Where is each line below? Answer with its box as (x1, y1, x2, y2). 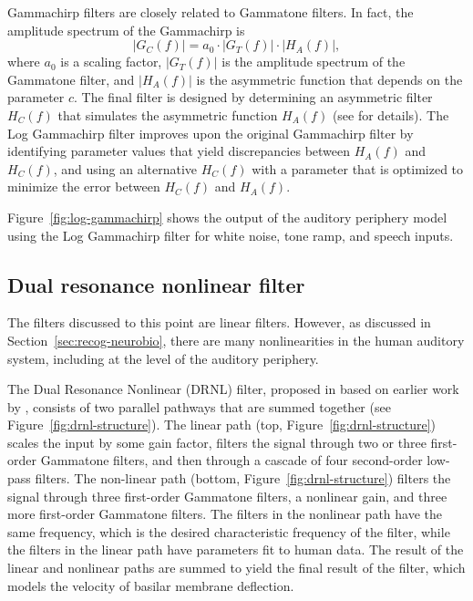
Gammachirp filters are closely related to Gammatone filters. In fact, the (7, 3, 414, 21)
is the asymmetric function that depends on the (196, 69, 463, 88)
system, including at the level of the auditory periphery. (7, 348, 319, 368)
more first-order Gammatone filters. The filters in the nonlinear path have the (7, 504, 442, 523)
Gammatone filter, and (7, 69, 135, 88)
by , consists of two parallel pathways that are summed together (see (7, 397, 391, 416)
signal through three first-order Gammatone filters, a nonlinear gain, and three (7, 486, 447, 505)
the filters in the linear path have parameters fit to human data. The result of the (7, 540, 464, 559)
